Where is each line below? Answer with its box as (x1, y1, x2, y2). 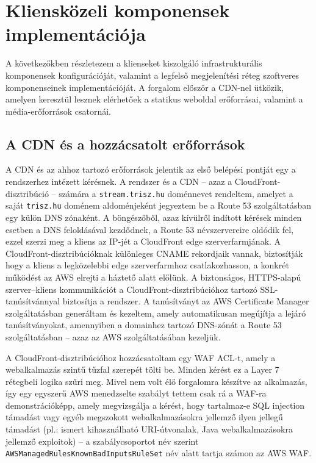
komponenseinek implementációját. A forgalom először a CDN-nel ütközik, (5, 81, 284, 93)
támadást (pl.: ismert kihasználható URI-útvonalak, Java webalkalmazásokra (5, 423, 293, 436)
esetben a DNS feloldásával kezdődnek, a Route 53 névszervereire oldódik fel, (5, 223, 294, 235)
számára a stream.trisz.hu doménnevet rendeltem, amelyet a (59, 187, 293, 199)
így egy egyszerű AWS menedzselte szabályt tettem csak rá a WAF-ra (5, 387, 267, 400)
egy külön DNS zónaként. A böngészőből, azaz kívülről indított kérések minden (5, 210, 302, 223)
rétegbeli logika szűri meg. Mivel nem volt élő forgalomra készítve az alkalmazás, (5, 375, 307, 387)
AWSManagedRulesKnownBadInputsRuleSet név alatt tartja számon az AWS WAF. (5, 447, 312, 459)
